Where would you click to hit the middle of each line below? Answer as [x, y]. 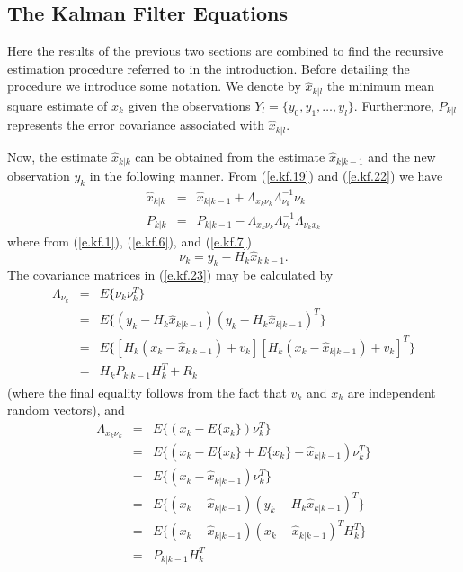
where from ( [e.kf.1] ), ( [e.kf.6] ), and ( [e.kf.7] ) [130, 241]
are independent [392, 392]
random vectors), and [66, 410]
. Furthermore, [394, 105]
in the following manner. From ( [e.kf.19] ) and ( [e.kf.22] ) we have [266, 176]
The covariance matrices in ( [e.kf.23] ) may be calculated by [170, 275]
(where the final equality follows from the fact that [147, 392]
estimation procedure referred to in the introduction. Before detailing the [209, 68]
